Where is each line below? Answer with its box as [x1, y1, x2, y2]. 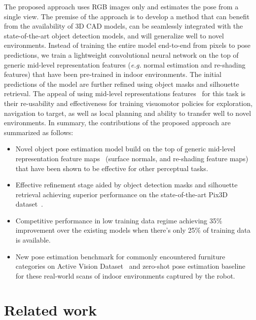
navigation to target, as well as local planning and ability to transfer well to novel [4, 107, 251, 118]
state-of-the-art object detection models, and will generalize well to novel [4, 30, 224, 40]
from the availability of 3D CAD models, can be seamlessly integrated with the [4, 21, 243, 31]
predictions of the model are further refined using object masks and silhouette [4, 78, 239, 89]
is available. [15, 235, 51, 245]
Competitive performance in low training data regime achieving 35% [15, 215, 222, 225]
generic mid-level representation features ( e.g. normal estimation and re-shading [4, 59, 246, 70]
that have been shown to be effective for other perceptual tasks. [15, 163, 208, 173]
